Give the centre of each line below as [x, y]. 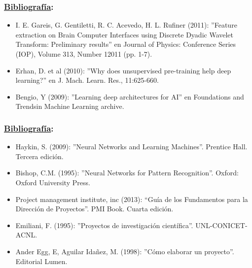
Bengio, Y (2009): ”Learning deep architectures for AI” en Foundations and [130, 96]
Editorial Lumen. [41, 261]
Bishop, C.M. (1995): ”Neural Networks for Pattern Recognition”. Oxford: [127, 173]
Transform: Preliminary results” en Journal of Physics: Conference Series [126, 44]
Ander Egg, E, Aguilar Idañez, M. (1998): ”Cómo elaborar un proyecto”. [125, 251]
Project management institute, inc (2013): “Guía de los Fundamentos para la [132, 199]
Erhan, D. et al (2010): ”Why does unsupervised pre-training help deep [123, 70]
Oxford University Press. [53, 182]
